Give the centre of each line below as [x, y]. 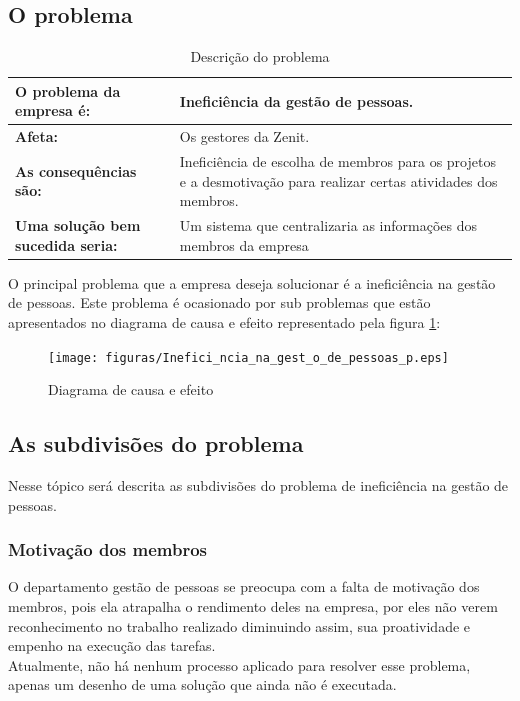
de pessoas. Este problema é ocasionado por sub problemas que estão [219, 302]
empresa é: [53, 110]
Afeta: [37, 136]
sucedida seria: [66, 244]
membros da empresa [244, 244]
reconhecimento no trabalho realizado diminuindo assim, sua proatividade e [239, 625]
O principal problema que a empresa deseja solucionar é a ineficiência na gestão [252, 282]
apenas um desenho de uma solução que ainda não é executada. [202, 684]
